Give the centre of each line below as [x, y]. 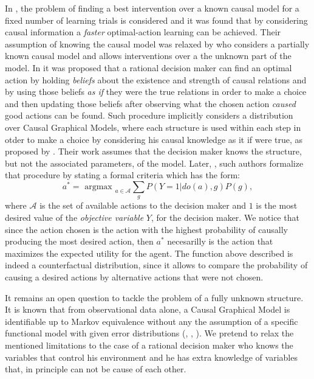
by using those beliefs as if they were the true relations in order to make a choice [156, 92]
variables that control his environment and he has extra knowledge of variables [151, 357]
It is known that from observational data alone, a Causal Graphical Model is [148, 309]
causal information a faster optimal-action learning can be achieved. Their [143, 32]
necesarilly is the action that [220, 241]
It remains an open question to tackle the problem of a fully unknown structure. [154, 297]
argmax [98, 186]
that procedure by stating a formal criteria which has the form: [122, 175]
